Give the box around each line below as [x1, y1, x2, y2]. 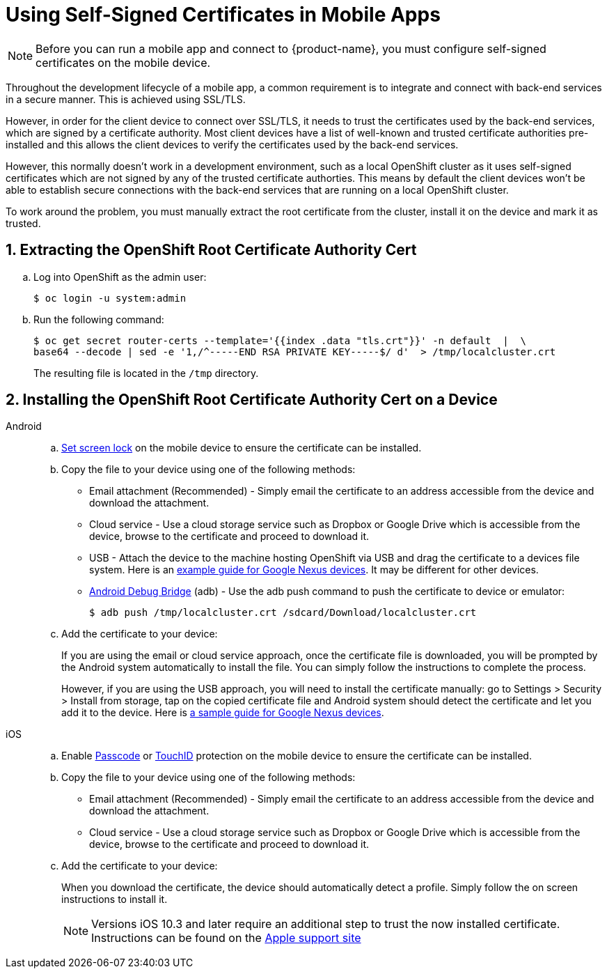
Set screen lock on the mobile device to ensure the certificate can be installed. [61, 442, 422, 454]
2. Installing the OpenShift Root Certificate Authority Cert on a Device [6, 391, 498, 409]
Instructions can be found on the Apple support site [91, 931, 361, 945]
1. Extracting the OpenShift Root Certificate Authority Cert [6, 241, 417, 259]
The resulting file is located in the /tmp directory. [33, 366, 259, 379]
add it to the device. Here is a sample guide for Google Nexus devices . [61, 706, 384, 719]
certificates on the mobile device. [36, 55, 211, 70]
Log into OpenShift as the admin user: [33, 270, 207, 283]
